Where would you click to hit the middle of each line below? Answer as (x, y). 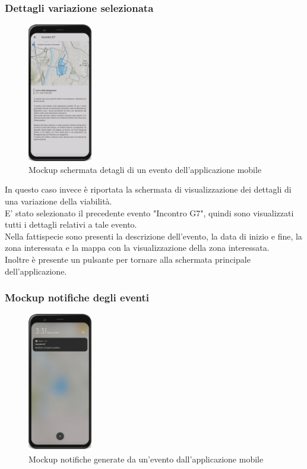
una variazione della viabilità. (58, 201)
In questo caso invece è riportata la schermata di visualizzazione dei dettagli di (148, 189)
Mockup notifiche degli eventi (77, 298)
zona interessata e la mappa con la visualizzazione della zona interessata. (137, 248)
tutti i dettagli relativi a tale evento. (71, 224)
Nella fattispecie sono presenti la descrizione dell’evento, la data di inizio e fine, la (153, 236)
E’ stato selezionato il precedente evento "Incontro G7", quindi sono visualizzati (149, 213)
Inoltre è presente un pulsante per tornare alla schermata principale (128, 259)
